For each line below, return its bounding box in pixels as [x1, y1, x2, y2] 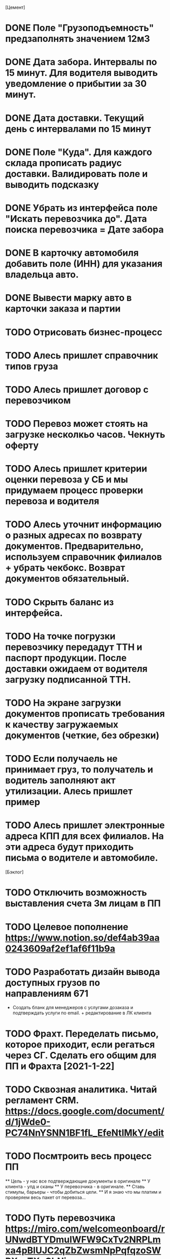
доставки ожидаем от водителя [5, 663, 148, 675]
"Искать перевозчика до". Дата [5, 213, 147, 224]
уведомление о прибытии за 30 [5, 78, 147, 90]
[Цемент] [5, 5, 25, 10]
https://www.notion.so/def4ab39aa [5, 932, 160, 943]
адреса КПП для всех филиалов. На [5, 831, 164, 842]
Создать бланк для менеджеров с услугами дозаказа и [12, 1005, 133, 1011]
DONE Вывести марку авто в [5, 292, 132, 304]
